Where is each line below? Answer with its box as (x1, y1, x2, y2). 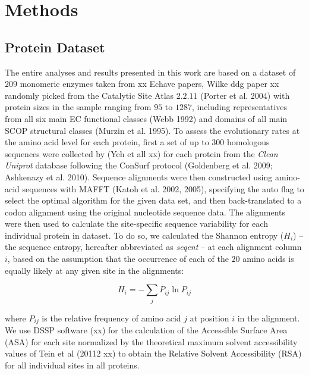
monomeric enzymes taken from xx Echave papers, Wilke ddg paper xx (20, 77, 279, 90)
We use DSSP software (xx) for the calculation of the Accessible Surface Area (5, 324, 288, 336)
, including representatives (191, 101, 288, 113)
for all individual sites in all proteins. (5, 358, 140, 371)
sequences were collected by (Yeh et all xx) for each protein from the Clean (5, 147, 278, 160)
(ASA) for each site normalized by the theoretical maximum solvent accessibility (5, 335, 298, 348)
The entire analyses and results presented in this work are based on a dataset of (5, 65, 296, 78)
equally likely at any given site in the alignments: (5, 264, 184, 276)
